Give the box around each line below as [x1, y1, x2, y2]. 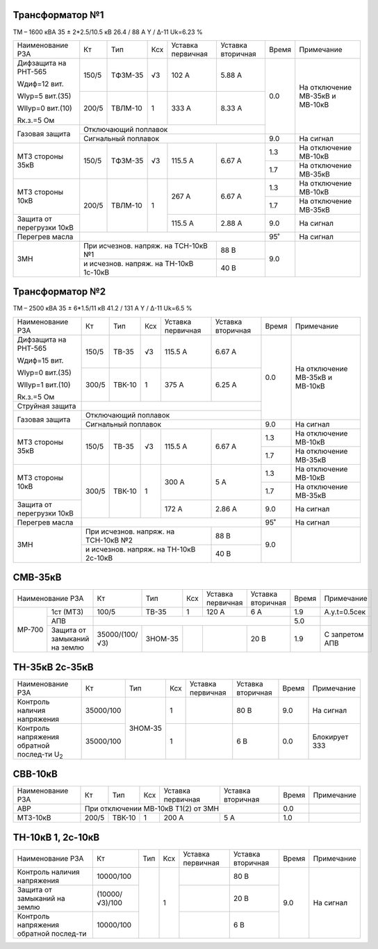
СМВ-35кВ [13, 572, 62, 584]
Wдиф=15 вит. [17, 355, 64, 365]
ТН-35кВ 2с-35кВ [13, 661, 94, 673]
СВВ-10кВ [13, 768, 58, 780]
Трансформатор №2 [13, 286, 106, 298]
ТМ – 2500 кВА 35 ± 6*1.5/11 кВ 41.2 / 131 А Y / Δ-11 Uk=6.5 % [13, 304, 192, 313]
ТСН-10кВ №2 [85, 535, 133, 545]
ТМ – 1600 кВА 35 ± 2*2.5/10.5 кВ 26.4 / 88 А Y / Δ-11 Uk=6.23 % [13, 28, 203, 36]
